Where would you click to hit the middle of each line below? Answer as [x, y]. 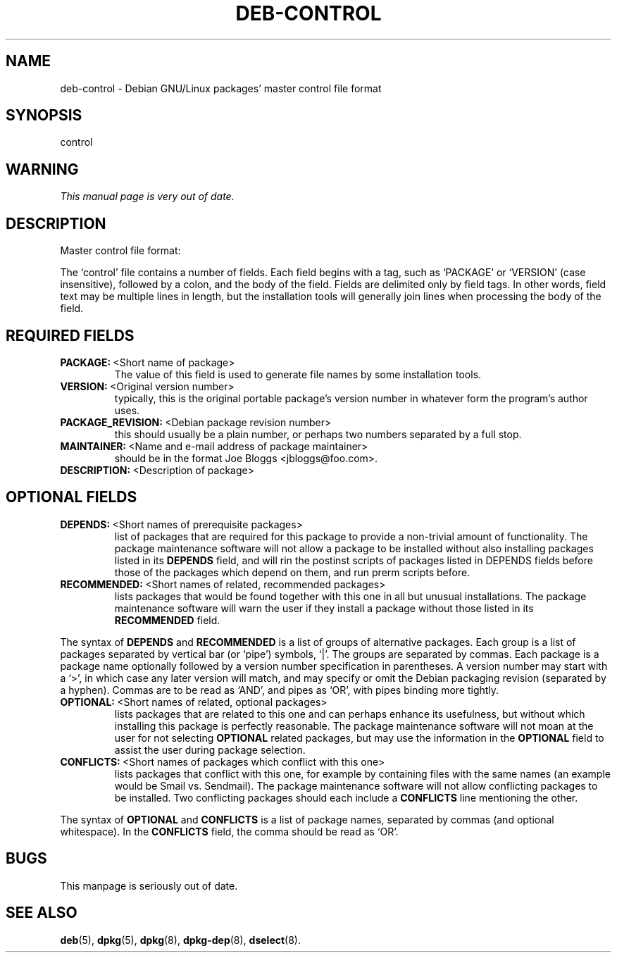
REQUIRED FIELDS [70, 335]
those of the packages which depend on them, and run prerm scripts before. [292, 572]
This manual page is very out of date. [147, 197]
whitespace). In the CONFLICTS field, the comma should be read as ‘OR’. [229, 831]
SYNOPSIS [44, 116]
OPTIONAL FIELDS [71, 497]
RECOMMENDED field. [167, 620]
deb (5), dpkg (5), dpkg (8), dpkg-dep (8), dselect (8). [181, 940]
